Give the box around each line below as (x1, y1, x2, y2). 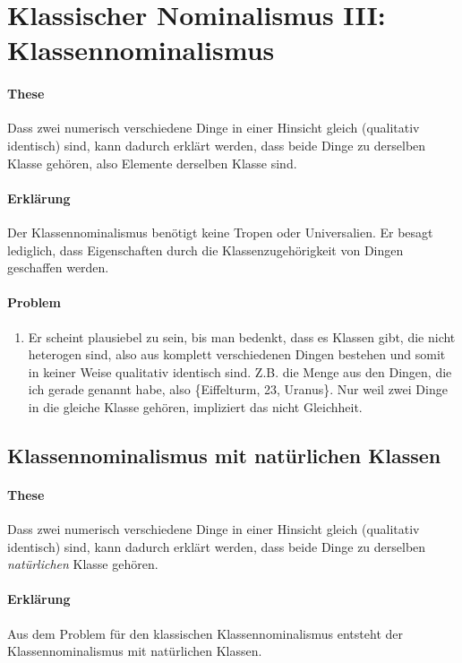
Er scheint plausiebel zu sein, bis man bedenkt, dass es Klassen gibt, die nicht (28, 327, 456, 346)
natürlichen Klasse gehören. (7, 555, 158, 573)
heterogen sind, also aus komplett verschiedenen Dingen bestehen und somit (28, 345, 446, 364)
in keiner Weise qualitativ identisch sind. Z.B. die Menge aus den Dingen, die (28, 362, 452, 381)
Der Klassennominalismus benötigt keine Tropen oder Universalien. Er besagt (7, 222, 433, 241)
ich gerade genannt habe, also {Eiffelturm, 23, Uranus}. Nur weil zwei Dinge (28, 380, 448, 399)
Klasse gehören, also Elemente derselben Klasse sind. (7, 153, 297, 172)
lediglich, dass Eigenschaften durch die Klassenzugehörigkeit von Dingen (7, 240, 404, 259)
